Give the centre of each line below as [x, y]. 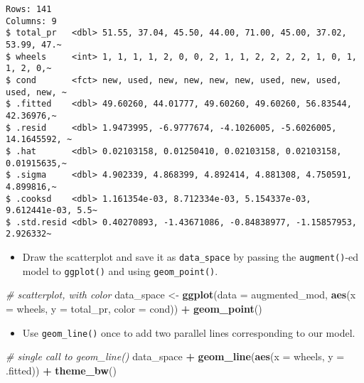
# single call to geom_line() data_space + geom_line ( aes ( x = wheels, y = [175, 356]
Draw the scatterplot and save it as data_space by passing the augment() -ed [191, 257]
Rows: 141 [29, 9]
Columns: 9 [31, 21]
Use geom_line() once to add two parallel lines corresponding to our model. [189, 332]
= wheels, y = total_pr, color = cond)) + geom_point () [134, 309]
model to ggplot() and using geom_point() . [120, 270]
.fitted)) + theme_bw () [61, 370]
